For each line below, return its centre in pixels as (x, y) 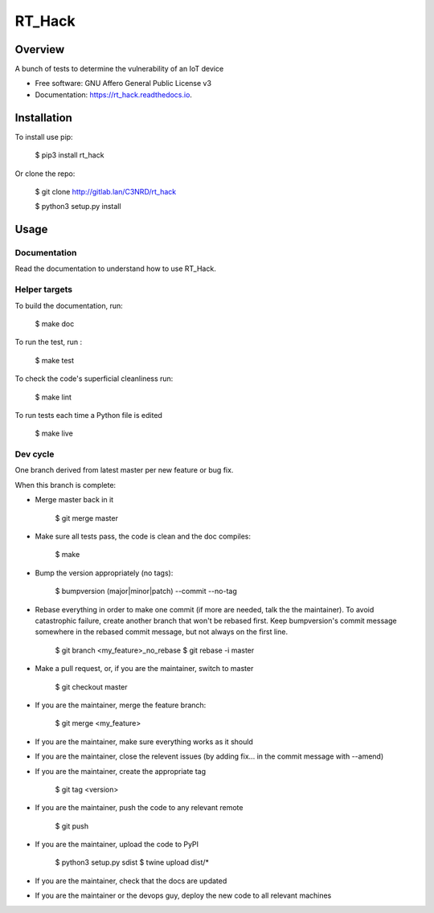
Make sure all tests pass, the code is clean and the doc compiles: (143, 536)
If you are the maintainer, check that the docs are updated (131, 881)
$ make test (55, 360)
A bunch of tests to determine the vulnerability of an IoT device (119, 69)
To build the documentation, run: (69, 305)
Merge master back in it (74, 500)
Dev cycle (35, 454)
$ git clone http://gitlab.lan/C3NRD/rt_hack (106, 191)
